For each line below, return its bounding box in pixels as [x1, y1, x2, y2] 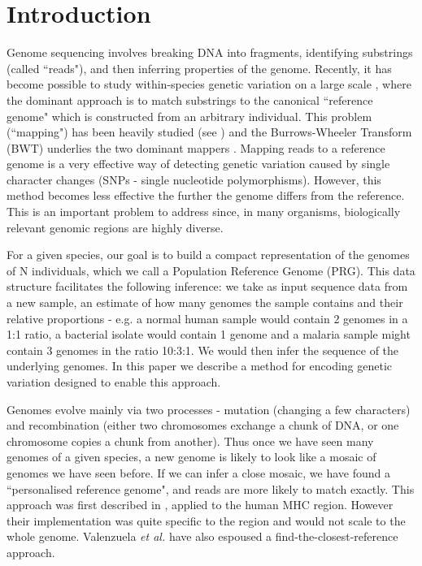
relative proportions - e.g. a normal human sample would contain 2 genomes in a [7, 309, 408, 326]
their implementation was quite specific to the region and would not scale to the [7, 512, 406, 529]
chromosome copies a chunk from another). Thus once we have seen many [7, 432, 374, 449]
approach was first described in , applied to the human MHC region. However [7, 496, 394, 513]
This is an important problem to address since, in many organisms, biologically [7, 203, 401, 220]
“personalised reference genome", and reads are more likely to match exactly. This [7, 480, 415, 497]
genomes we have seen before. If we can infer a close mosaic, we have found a [7, 464, 390, 481]
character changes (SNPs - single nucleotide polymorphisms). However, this [7, 171, 381, 188]
